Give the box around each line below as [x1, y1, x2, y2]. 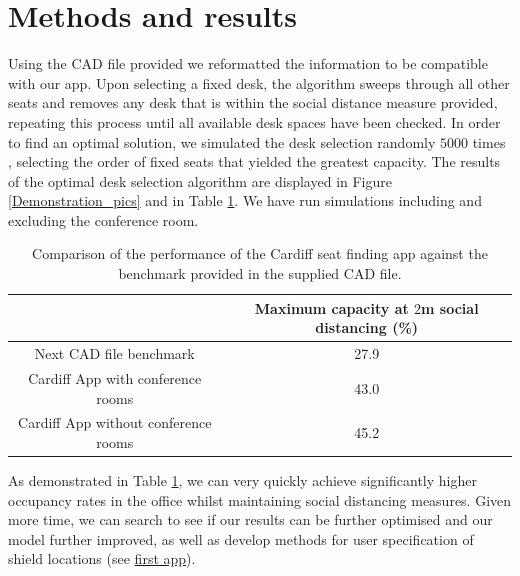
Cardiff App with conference [28, 367, 202, 388]
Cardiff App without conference [18, 412, 212, 433]
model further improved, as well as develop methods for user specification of [8, 528, 474, 549]
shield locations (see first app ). [8, 548, 196, 569]
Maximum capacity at [254, 297, 409, 318]
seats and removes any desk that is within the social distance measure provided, [8, 92, 498, 113]
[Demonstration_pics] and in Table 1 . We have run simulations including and [8, 190, 482, 211]
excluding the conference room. [8, 209, 199, 230]
